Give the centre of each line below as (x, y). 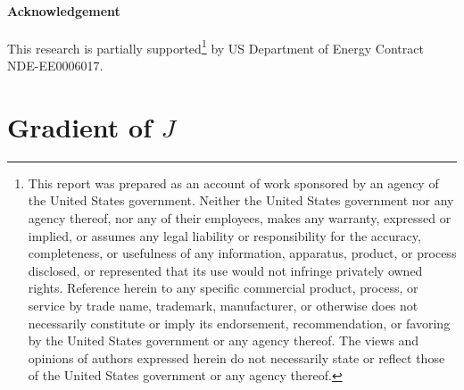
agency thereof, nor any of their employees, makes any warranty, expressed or (240, 217)
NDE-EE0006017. (55, 66)
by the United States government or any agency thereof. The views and (224, 340)
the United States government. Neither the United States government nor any (241, 200)
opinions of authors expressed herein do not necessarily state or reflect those (236, 357)
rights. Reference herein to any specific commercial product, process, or (223, 288)
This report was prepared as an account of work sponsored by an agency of (233, 183)
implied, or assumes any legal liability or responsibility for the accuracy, (224, 235)
